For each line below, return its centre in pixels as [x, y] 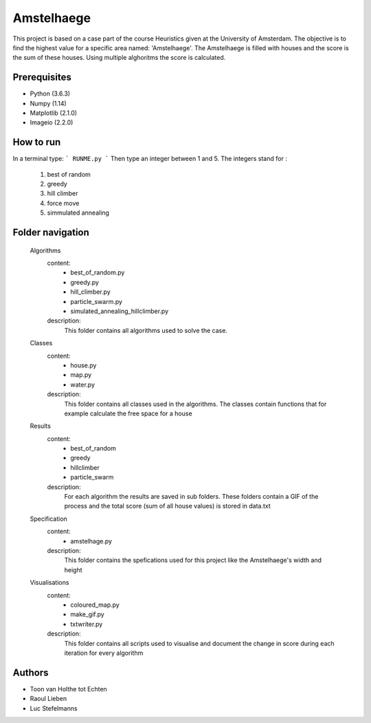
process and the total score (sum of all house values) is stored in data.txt [167, 506]
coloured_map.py [95, 605]
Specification [49, 519]
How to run [37, 142]
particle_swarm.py [97, 301]
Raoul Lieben [48, 699]
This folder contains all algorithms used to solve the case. [146, 330]
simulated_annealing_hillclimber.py [120, 311]
